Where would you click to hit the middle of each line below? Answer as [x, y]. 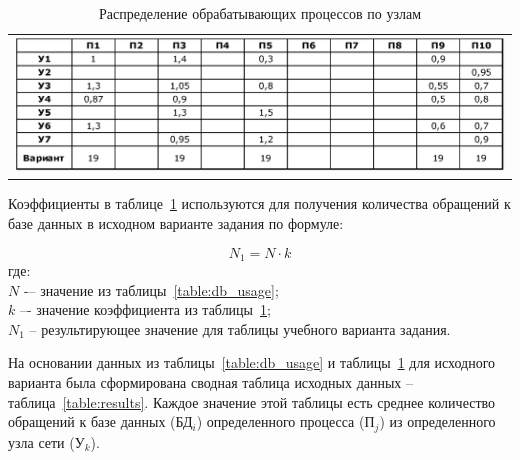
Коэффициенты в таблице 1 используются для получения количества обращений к [259, 203]
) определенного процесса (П [285, 421]
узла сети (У [46, 441]
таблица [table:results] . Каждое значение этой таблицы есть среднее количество [252, 401]
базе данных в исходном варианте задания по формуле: [176, 222]
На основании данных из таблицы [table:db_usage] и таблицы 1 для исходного [252, 362]
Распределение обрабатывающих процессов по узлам [260, 13]
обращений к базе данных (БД [100, 421]
